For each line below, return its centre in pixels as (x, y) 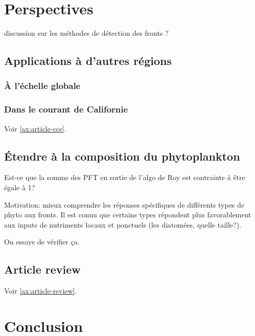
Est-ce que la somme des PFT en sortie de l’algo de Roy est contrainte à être (125, 177)
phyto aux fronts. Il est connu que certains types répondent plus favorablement (128, 215)
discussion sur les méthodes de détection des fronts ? (86, 33)
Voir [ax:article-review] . (41, 291)
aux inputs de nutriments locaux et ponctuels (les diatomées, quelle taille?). (123, 224)
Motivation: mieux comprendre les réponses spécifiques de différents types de (124, 204)
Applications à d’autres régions (88, 61)
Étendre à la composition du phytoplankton (122, 156)
